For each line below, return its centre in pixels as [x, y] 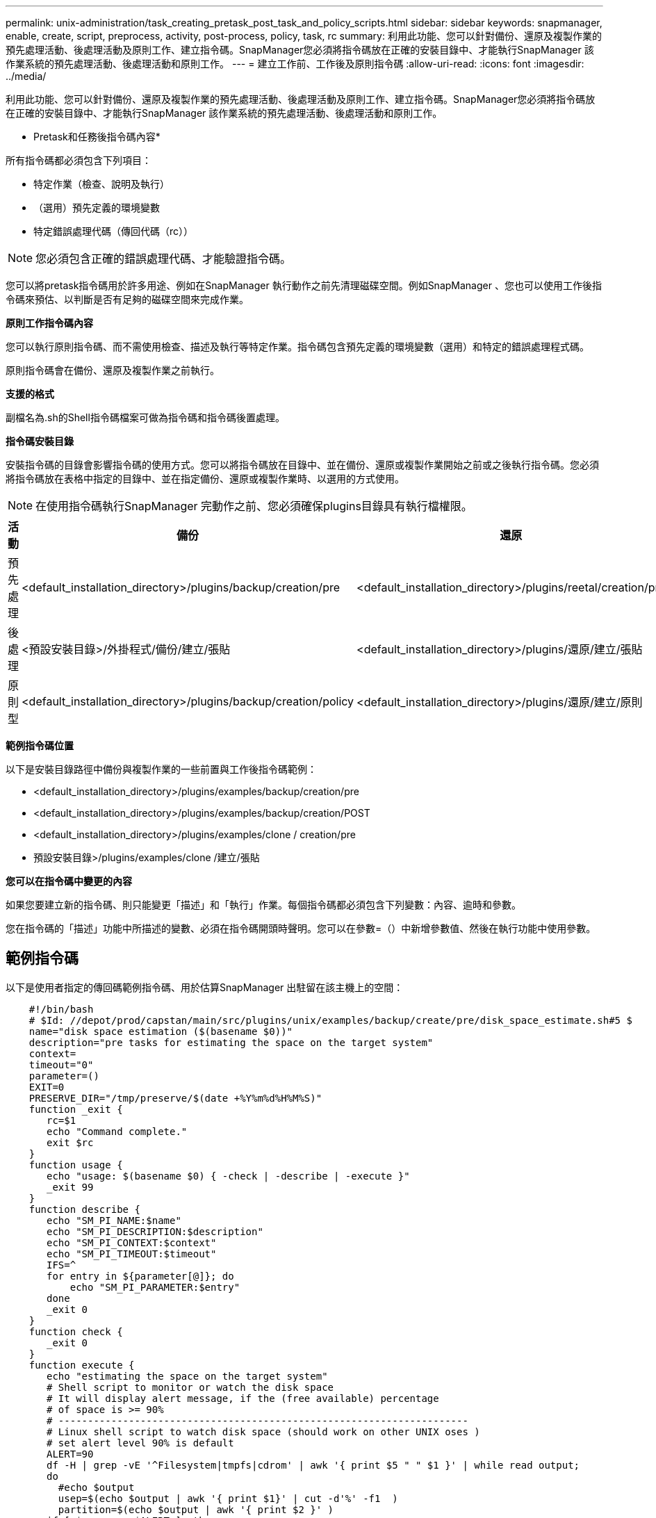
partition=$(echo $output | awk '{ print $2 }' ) [196, 1509]
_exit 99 [70, 1187]
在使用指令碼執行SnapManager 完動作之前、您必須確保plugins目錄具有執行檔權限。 [254, 506]
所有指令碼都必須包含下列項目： [79, 160]
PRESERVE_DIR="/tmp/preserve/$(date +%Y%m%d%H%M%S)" [175, 1098]
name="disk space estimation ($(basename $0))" [161, 1031]
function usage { [76, 1165]
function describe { [84, 1209]
